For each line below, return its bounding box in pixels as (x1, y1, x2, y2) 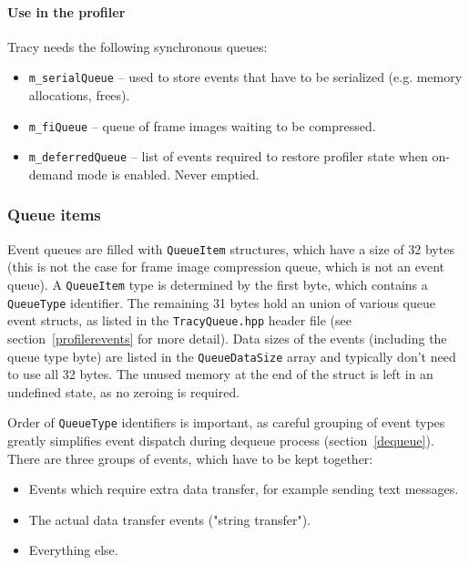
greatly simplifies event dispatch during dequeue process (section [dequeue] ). (7, 431, 434, 450)
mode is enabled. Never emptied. (76, 164, 260, 183)
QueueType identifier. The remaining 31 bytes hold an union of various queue (7, 293, 435, 312)
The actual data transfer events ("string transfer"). (28, 509, 311, 529)
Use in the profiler (7, 2, 126, 21)
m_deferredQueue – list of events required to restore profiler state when (28, 147, 428, 166)
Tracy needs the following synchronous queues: (7, 36, 268, 56)
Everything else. (28, 540, 118, 560)
